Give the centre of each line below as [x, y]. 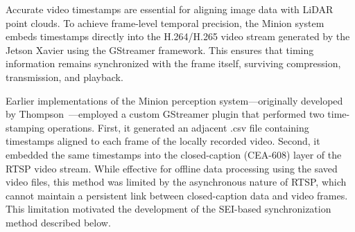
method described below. [58, 222]
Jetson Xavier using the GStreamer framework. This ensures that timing [160, 50]
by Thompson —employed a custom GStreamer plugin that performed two [165, 114]
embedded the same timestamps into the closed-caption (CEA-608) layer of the [174, 154]
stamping [25, 127]
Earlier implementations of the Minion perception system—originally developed [174, 100]
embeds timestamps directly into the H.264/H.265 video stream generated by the [178, 36]
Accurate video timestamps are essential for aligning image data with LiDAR [170, 9]
